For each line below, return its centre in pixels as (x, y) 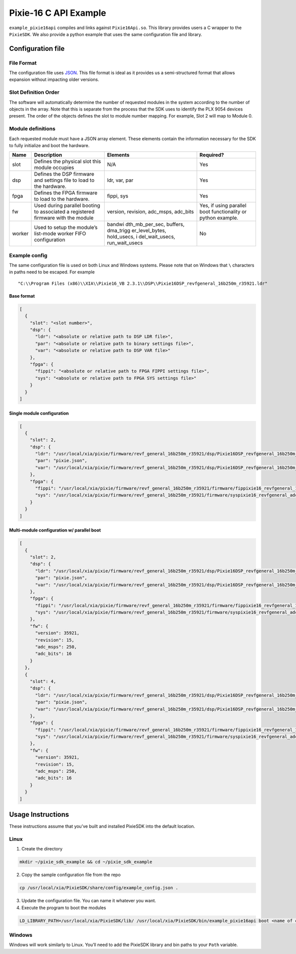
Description (48, 155)
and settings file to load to (64, 180)
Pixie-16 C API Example (58, 13)
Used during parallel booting (67, 206)
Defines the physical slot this (67, 161)
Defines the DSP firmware (64, 174)
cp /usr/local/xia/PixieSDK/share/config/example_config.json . (99, 888)
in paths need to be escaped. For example (52, 272)
